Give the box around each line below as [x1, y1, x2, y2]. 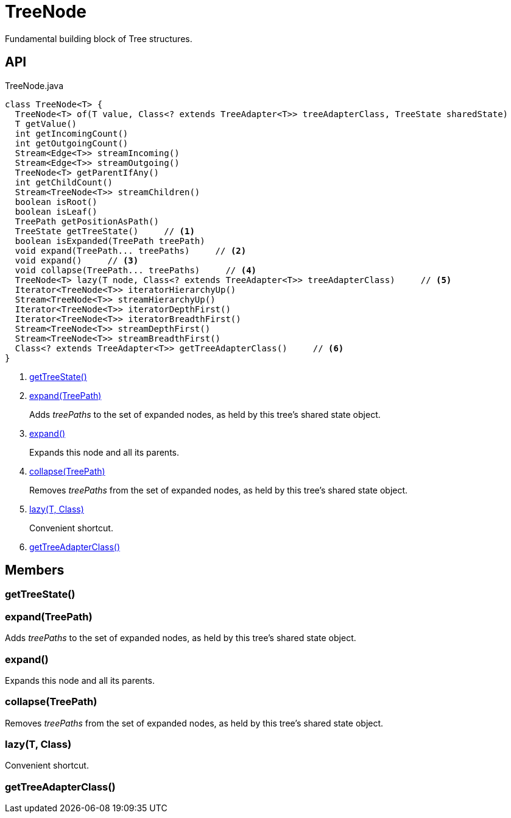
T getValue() [15, 118, 77, 129]
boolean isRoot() [15, 196, 97, 207]
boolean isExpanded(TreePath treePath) [15, 235, 205, 246]
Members [5, 562, 65, 578]
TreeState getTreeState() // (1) [15, 226, 195, 236]
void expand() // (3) [15, 255, 139, 265]
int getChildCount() [15, 177, 113, 187]
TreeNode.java [5, 80, 64, 91]
